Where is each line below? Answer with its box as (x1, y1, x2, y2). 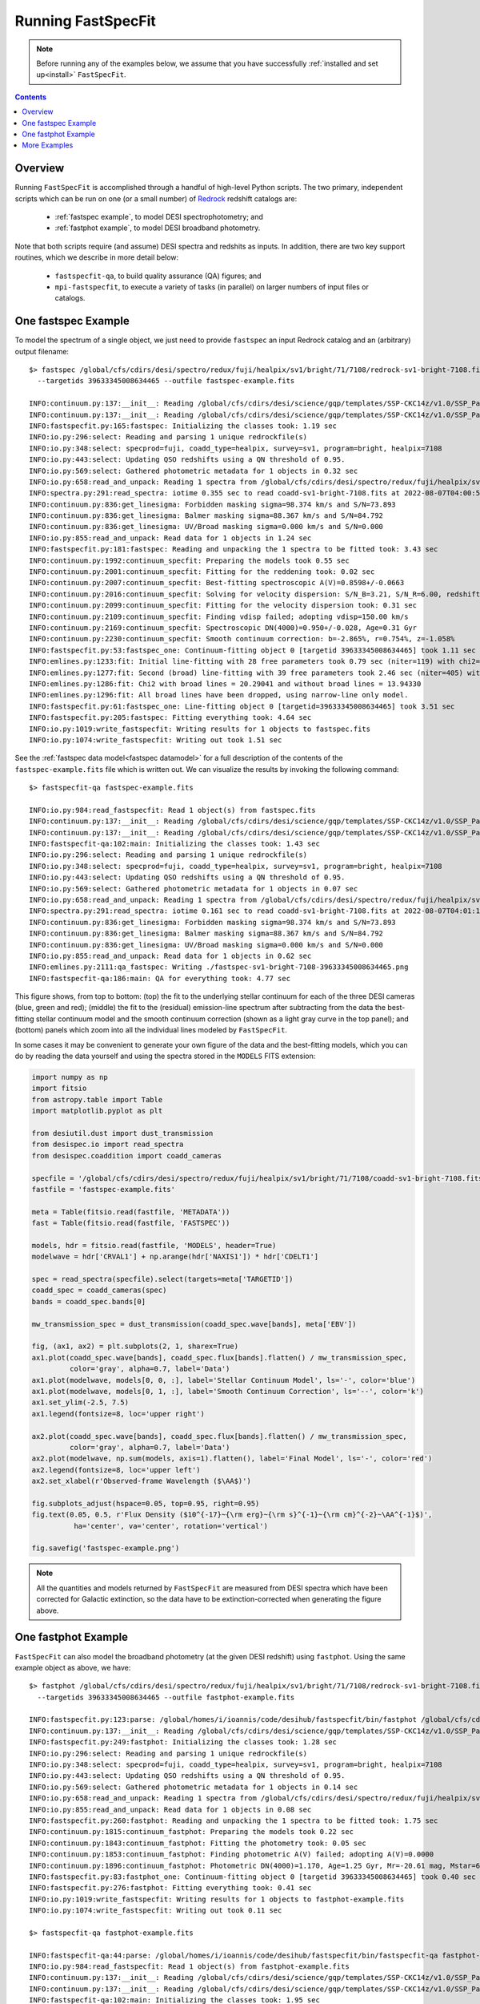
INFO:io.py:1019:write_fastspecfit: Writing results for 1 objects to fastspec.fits (29, 724, 371, 733)
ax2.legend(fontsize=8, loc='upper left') (31, 1465, 201, 1474)
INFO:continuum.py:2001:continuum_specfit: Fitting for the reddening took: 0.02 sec (29, 568, 375, 576)
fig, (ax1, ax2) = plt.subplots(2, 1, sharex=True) (31, 1342, 239, 1351)
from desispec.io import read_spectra (31, 1140, 184, 1149)
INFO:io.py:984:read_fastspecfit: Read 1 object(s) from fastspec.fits (29, 806, 316, 814)
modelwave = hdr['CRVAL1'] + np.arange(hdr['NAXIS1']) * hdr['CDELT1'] (31, 1252, 319, 1262)
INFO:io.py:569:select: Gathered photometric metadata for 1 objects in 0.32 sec (29, 466, 358, 475)
